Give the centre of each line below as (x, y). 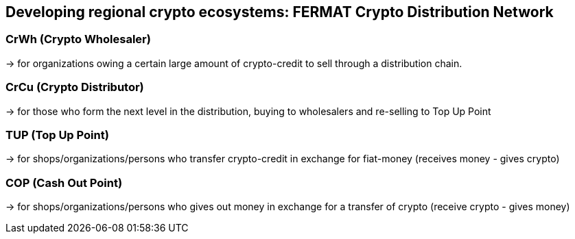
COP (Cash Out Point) (64, 183)
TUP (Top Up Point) (57, 135)
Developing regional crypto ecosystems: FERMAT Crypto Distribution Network (280, 12)
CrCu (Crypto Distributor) (75, 87)
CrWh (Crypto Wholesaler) (78, 39)
